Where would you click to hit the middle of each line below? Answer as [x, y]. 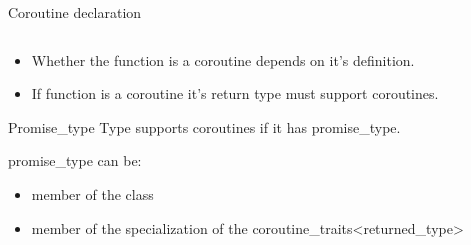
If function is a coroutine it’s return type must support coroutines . [235, 93]
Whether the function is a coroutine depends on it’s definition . [223, 59]
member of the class [92, 193]
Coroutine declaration [75, 12]
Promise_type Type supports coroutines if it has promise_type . [204, 126]
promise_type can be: [75, 160]
